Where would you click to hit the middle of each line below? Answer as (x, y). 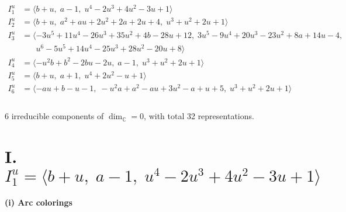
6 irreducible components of (54, 116)
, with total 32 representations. (199, 116)
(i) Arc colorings (39, 202)
